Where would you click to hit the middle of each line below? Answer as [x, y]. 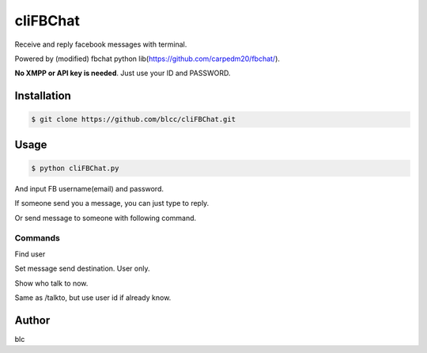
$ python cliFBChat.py [75, 168]
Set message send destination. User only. [82, 268]
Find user [30, 254]
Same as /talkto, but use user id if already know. [93, 298]
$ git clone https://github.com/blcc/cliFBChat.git [134, 120]
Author [32, 320]
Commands [38, 238]
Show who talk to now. [51, 283]
